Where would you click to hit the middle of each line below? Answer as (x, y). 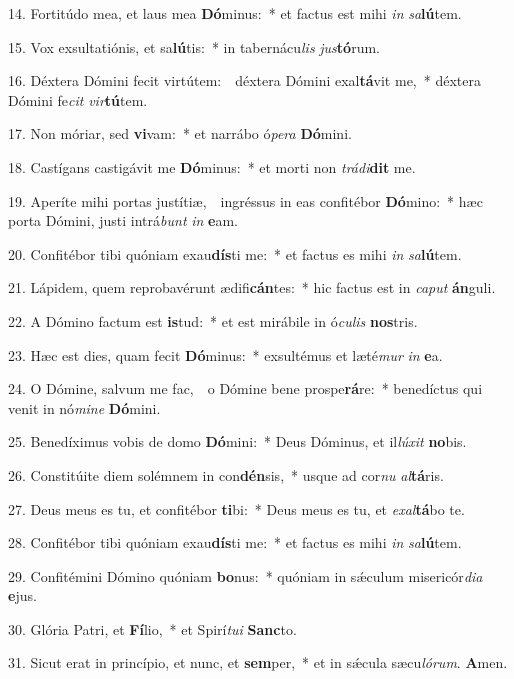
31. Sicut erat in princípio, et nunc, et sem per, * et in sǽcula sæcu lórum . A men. (258, 662)
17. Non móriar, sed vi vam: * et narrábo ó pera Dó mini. (180, 133)
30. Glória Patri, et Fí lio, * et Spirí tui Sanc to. (152, 628)
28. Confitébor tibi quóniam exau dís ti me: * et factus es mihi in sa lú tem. (235, 542)
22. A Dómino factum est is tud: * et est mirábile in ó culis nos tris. (213, 320)
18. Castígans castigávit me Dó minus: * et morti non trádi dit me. (212, 166)
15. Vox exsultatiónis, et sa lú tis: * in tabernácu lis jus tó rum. (194, 46)
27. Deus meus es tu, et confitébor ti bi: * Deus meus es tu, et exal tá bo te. (236, 508)
